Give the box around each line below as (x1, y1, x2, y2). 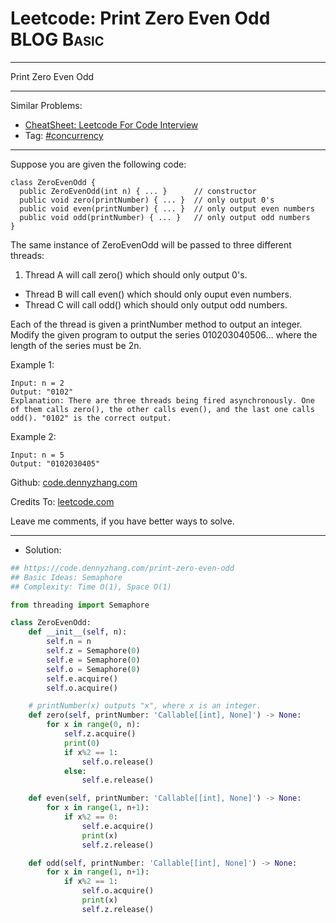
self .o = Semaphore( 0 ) (46, 664, 141, 674)
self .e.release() (81, 775, 155, 786)
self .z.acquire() (63, 729, 137, 739)
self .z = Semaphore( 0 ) (46, 646, 141, 656)
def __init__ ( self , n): (28, 627, 128, 637)
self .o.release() (81, 757, 155, 767)
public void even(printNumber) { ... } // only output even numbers (19, 203, 315, 214)
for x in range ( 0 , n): (46, 720, 141, 730)
